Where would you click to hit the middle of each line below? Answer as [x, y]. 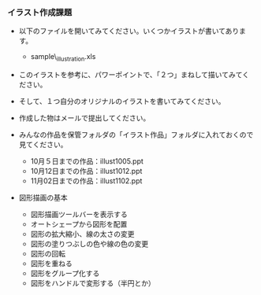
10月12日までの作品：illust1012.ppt [86, 171]
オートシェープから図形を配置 [79, 224]
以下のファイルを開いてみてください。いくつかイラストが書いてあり [129, 31]
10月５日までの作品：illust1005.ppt [87, 161]
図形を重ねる [51, 264]
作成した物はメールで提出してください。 [84, 118]
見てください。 [43, 145]
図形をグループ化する [65, 274]
